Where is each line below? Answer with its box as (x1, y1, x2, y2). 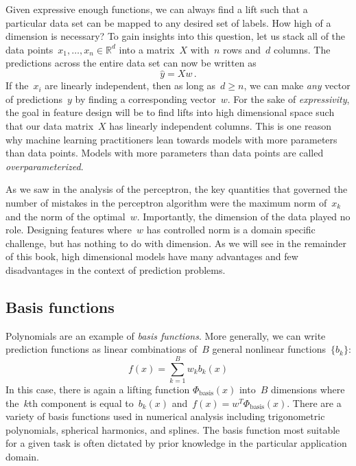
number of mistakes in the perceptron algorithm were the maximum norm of (5, 195, 327, 209)
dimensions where (271, 382, 345, 397)
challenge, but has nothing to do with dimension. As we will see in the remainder (5, 235, 346, 250)
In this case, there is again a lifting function (5, 382, 190, 397)
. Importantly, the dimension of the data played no (137, 209, 351, 223)
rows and (223, 42, 261, 56)
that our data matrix (5, 118, 94, 132)
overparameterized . (5, 159, 84, 173)
